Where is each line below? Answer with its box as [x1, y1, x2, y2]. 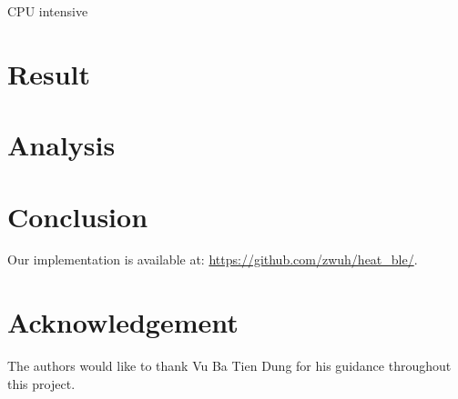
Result [7, 55, 90, 92]
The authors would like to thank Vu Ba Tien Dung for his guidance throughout [7, 356, 452, 375]
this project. [7, 374, 76, 393]
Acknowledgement [7, 304, 239, 341]
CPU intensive [7, 2, 88, 20]
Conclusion [7, 197, 148, 234]
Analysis [7, 126, 116, 164]
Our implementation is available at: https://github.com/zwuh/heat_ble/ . [7, 250, 418, 269]
